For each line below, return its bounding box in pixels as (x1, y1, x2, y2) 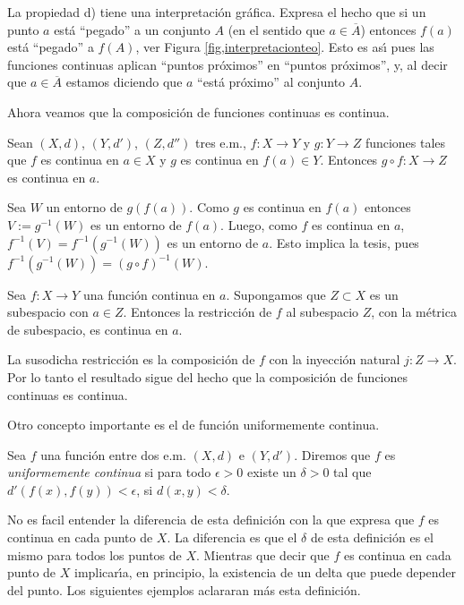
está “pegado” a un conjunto (54, 20, 211, 38)
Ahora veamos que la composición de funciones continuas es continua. (7, 102, 390, 121)
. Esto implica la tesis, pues (269, 233, 419, 251)
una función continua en (82, 285, 216, 303)
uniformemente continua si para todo (7, 463, 211, 481)
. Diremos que (294, 445, 371, 464)
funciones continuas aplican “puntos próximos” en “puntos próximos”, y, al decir (7, 55, 448, 73)
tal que (333, 463, 372, 481)
